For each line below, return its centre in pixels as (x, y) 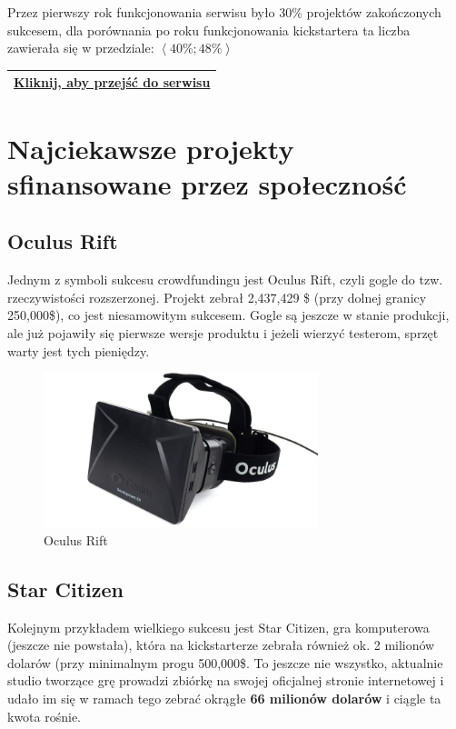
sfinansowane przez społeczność (207, 183)
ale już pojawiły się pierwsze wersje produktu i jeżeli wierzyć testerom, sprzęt (223, 332)
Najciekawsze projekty (151, 148)
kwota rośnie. (45, 716)
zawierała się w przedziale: (81, 48)
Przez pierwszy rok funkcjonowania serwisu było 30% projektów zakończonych (224, 12)
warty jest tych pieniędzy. (79, 350)
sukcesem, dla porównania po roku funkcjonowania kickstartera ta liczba (209, 30)
